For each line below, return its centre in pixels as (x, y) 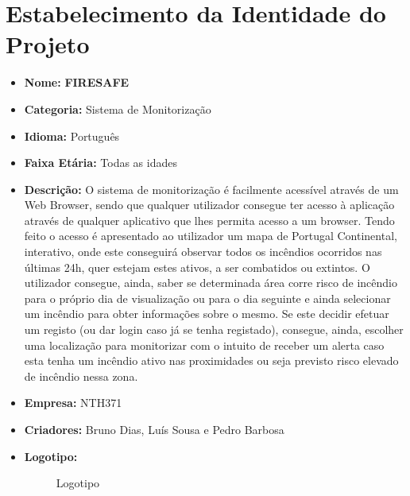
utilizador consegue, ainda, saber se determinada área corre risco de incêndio (211, 283)
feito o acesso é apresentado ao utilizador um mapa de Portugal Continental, (211, 236)
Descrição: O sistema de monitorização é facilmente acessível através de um (211, 189)
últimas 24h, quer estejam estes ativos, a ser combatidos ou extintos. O (197, 267)
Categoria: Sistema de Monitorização (118, 108)
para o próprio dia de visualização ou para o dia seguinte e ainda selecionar (207, 298)
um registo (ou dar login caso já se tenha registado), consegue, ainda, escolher (214, 329)
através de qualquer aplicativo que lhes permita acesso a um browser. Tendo (209, 220)
